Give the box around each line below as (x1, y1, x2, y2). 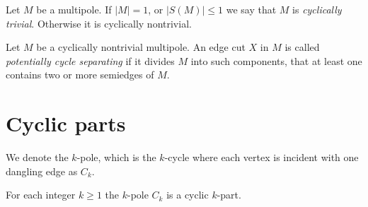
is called (284, 40, 320, 54)
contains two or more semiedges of (6, 67, 154, 82)
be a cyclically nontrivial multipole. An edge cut (36, 40, 246, 54)
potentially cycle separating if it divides (6, 53, 175, 68)
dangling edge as (6, 163, 78, 178)
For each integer (6, 187, 76, 202)
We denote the (6, 150, 69, 165)
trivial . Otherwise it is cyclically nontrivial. (6, 16, 192, 30)
